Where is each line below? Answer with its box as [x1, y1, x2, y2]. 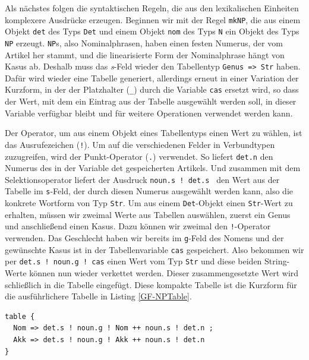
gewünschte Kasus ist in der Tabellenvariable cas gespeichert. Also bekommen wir [5, 243, 304, 255]
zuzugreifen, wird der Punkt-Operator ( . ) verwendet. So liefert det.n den [5, 150, 273, 162]
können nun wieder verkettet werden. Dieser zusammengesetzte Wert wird [29, 266, 299, 279]
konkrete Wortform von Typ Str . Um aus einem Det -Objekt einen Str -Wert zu [5, 197, 293, 209]
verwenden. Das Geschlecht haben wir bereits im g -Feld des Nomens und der [5, 231, 284, 244]
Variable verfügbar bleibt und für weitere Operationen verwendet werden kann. [5, 106, 293, 119]
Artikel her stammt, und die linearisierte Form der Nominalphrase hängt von [5, 48, 285, 61]
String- [264, 255, 290, 267]
